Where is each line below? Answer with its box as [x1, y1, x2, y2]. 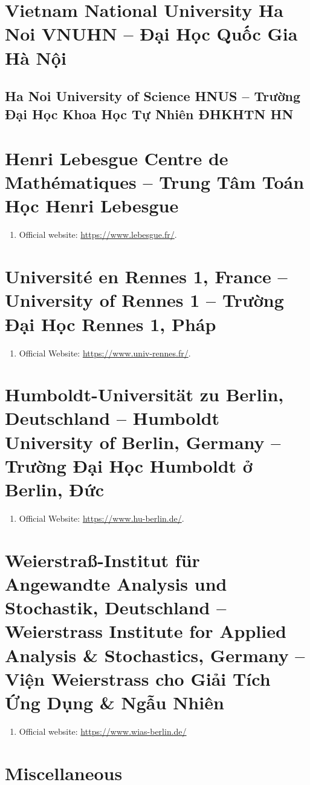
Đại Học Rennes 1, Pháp [5, 311, 216, 336]
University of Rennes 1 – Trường [5, 287, 284, 312]
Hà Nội [5, 45, 66, 70]
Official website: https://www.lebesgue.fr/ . [19, 228, 177, 241]
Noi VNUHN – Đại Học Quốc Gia [5, 21, 298, 46]
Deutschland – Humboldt [5, 406, 220, 430]
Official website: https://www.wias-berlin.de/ [19, 724, 187, 737]
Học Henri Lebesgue [5, 193, 179, 218]
